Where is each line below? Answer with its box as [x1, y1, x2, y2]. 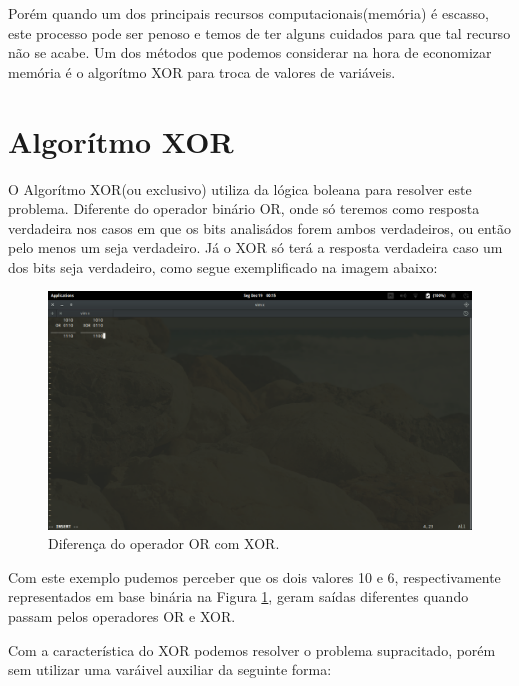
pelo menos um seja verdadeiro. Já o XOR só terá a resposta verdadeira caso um [8, 237, 503, 258]
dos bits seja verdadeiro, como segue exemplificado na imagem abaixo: [8, 256, 438, 277]
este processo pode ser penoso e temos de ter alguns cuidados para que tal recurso [8, 22, 511, 43]
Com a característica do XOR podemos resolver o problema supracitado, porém [8, 639, 496, 660]
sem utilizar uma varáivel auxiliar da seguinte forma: [8, 659, 332, 680]
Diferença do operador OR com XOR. [48, 533, 280, 554]
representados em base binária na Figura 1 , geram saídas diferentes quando [8, 586, 469, 607]
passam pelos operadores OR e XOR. [8, 605, 236, 626]
